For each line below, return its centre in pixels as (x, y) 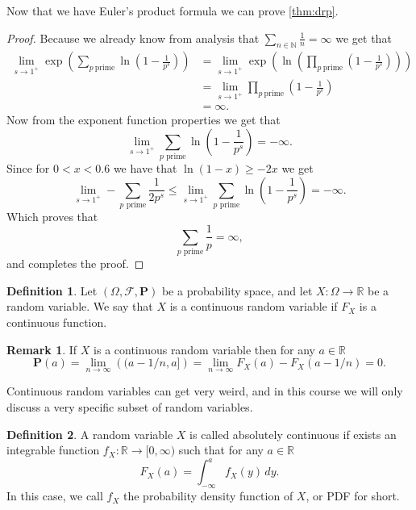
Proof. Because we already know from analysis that (133, 38)
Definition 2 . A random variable (90, 434)
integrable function (53, 450)
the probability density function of (208, 496)
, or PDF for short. (353, 496)
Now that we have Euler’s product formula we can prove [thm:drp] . (173, 10)
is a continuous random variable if (254, 306)
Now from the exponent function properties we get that (144, 120)
